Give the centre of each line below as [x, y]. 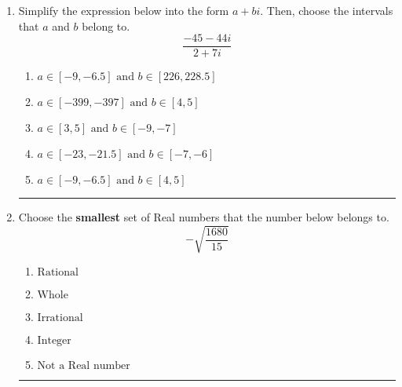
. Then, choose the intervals [327, 10]
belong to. [106, 26]
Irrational [60, 318]
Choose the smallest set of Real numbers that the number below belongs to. [204, 217]
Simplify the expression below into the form [124, 10]
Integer [54, 341]
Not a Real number [84, 366]
